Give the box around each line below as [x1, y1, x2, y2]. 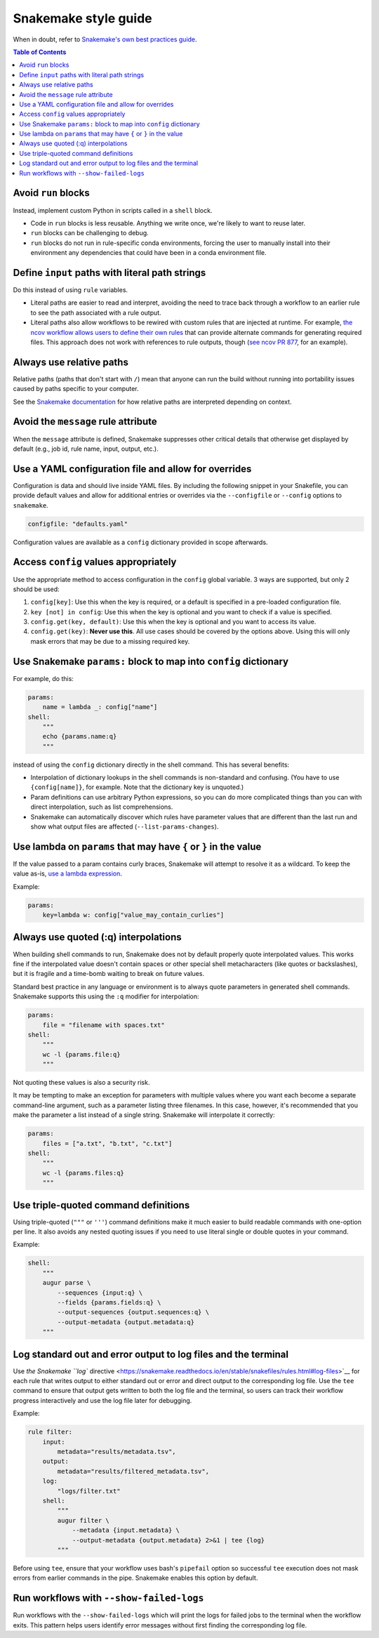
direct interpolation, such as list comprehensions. [30, 803, 173, 811]
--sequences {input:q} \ [57, 1288, 143, 1297]
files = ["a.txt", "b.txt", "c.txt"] [42, 1140, 173, 1147]
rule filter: [27, 1428, 73, 1436]
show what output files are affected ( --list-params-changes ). [30, 822, 219, 831]
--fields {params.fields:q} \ [57, 1299, 161, 1306]
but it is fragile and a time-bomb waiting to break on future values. [13, 970, 205, 978]
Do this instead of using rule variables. [13, 286, 128, 294]
